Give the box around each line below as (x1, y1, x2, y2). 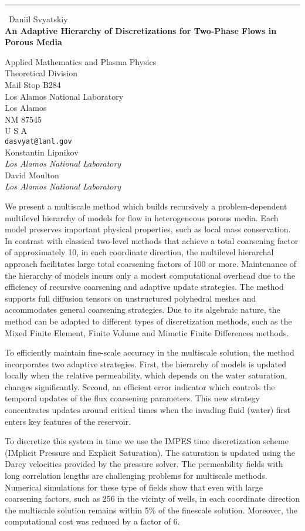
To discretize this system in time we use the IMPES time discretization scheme (5, 435, 289, 447)
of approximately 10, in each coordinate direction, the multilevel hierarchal (5, 246, 274, 258)
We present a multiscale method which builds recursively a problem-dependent (5, 199, 287, 212)
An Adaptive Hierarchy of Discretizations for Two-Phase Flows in (5, 24, 277, 36)
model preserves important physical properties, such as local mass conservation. (5, 223, 291, 235)
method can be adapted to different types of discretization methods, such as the (5, 314, 292, 327)
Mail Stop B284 (5, 78, 61, 90)
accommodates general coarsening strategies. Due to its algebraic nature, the (5, 303, 280, 316)
